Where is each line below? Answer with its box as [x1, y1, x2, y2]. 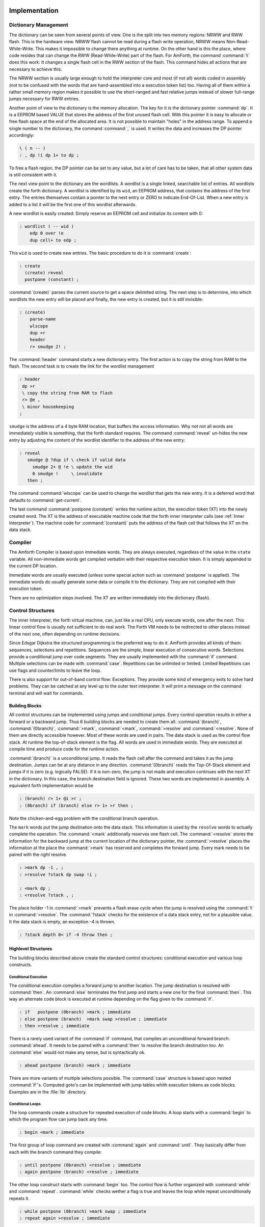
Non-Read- [226, 39, 249, 45]
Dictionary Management [9, 22, 69, 28]
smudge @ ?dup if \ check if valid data [27, 457, 126, 463]
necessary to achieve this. [9, 66, 62, 72]
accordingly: [9, 133, 34, 138]
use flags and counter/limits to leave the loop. [9, 667, 102, 673]
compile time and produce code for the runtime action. [9, 746, 120, 752]
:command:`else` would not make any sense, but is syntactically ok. [9, 1049, 146, 1055]
